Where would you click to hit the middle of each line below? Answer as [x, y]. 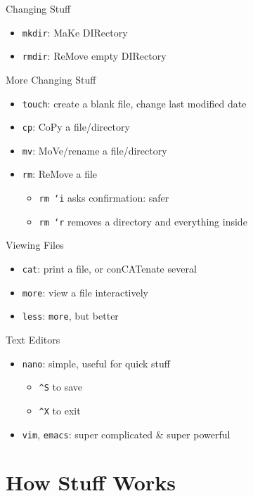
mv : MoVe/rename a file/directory [95, 150]
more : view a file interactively [85, 292]
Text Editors [33, 339]
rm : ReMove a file [60, 174]
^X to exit [60, 410]
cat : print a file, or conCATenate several [109, 269]
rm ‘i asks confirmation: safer [104, 198]
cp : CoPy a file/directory [76, 127]
